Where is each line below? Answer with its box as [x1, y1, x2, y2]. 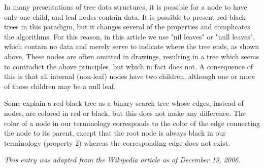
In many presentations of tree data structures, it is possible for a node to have [4, 2, 247, 12]
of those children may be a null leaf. [4, 80, 116, 91]
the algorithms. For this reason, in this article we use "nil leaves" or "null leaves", [4, 31, 255, 41]
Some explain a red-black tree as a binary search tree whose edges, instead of [4, 98, 244, 108]
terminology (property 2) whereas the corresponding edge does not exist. [4, 137, 230, 148]
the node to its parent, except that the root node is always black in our [4, 128, 226, 138]
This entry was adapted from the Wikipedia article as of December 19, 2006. [4, 154, 241, 165]
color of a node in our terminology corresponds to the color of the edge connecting [4, 117, 260, 128]
